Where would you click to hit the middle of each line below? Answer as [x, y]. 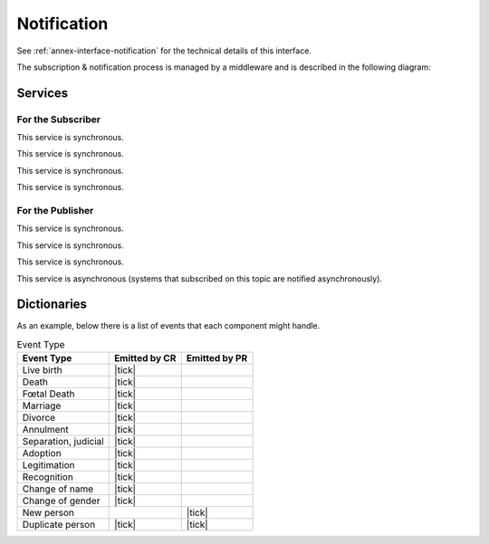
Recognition [48, 477]
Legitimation [49, 465]
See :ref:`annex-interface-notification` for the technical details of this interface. [164, 51]
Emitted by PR [217, 358]
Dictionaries [52, 305]
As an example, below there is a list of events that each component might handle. [168, 326]
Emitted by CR [145, 358]
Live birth [42, 370]
